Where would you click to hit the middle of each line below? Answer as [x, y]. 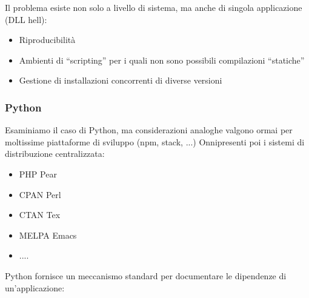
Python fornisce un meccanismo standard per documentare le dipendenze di [146, 275]
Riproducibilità [47, 40]
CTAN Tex [40, 215]
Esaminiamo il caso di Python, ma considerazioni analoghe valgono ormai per [149, 130]
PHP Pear [38, 174]
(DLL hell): [26, 19]
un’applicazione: [35, 287]
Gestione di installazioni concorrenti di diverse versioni [121, 80]
